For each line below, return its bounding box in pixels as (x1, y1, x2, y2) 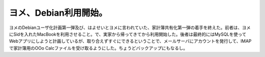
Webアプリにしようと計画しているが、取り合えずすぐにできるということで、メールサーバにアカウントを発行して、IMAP (9, 38, 252, 44)
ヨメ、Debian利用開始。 (9, 7, 107, 18)
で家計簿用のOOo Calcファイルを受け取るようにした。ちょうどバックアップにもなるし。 (9, 45, 188, 51)
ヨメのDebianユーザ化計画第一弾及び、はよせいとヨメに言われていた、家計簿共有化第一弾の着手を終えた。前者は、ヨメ (9, 25, 251, 30)
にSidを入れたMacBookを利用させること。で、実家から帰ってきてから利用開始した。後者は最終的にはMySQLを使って (9, 31, 246, 37)
